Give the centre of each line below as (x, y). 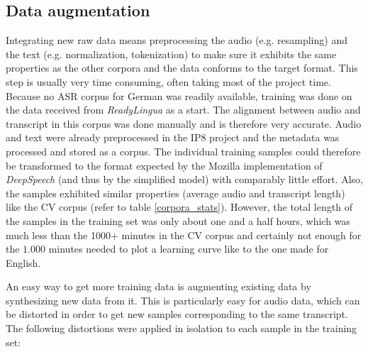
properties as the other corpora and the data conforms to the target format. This (182, 68)
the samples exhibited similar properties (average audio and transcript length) (175, 193)
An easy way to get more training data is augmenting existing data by (158, 286)
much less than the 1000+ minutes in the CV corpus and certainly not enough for (184, 235)
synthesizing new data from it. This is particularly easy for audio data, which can (183, 300)
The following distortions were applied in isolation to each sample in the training (182, 328)
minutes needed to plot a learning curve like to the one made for (189, 249)
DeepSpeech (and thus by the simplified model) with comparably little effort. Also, (184, 179)
